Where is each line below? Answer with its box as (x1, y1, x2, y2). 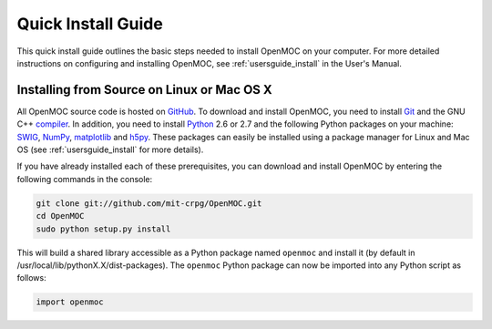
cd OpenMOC (36, 211, 85, 221)
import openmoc (36, 297, 104, 307)
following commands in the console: (16, 173, 153, 184)
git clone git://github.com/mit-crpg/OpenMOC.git (36, 198, 262, 209)
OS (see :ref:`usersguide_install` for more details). (16, 144, 204, 155)
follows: (16, 272, 46, 283)
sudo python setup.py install (36, 223, 171, 234)
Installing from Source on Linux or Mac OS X (16, 82, 272, 98)
